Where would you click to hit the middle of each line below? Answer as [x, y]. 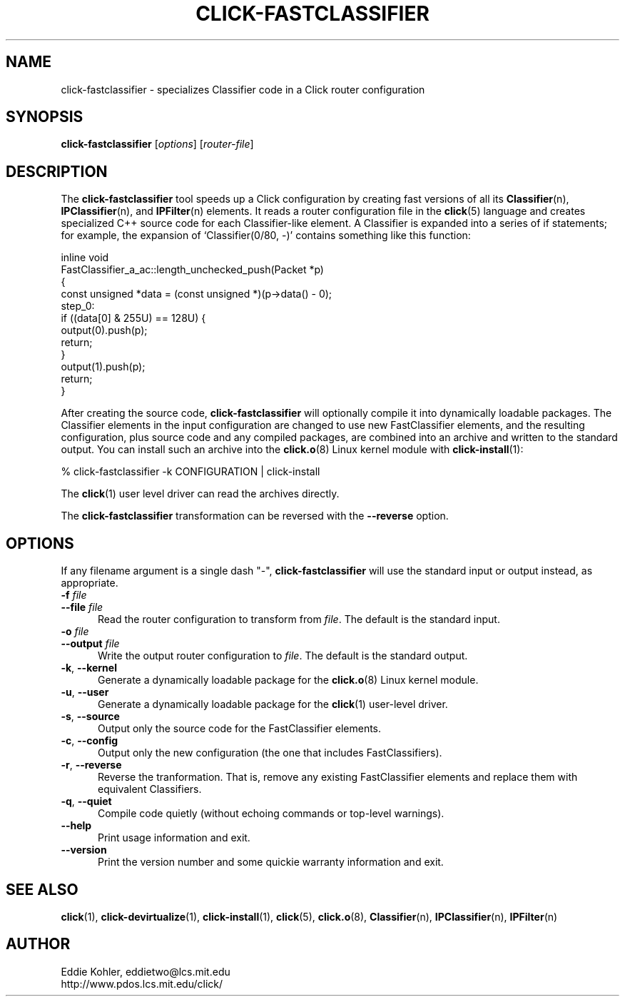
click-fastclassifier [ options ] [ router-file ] [157, 144]
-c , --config [90, 741]
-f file [74, 595]
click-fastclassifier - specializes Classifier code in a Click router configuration [243, 89]
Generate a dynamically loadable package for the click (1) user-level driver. [273, 704]
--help [76, 826]
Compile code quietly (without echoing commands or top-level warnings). [271, 814]
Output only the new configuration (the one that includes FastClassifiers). [270, 753]
